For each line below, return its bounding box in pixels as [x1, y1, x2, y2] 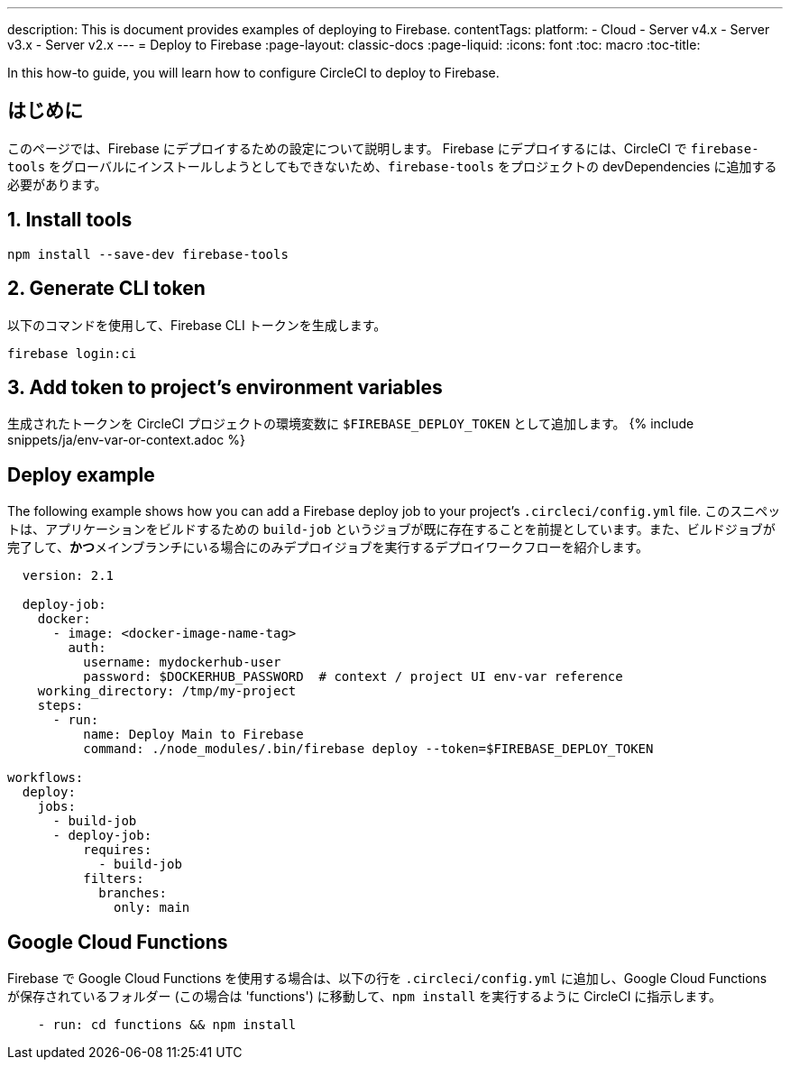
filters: [83, 871, 144, 887]
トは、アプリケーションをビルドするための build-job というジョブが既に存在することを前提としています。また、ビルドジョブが [7, 521, 776, 538]
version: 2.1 [22, 568, 115, 584]
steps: [37, 698, 84, 713]
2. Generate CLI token [7, 277, 206, 300]
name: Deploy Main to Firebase [83, 727, 304, 742]
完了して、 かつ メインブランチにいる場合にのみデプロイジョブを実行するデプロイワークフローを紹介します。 [7, 539, 649, 556]
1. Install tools [7, 208, 133, 232]
